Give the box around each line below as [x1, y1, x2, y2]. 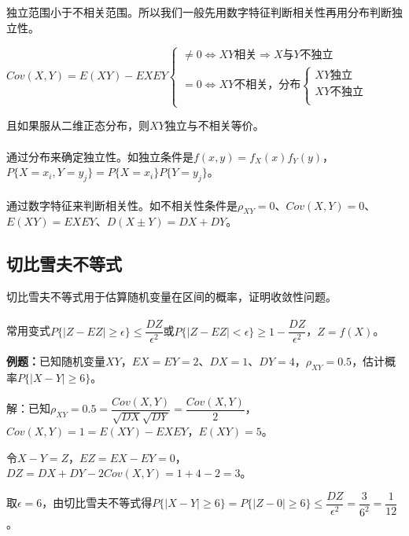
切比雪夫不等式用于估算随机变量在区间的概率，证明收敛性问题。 [6, 288, 337, 305]
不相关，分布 [234, 79, 301, 91]
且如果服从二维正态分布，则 [6, 117, 149, 134]
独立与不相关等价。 [164, 117, 264, 134]
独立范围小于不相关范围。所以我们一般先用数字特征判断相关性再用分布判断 [6, 4, 392, 20]
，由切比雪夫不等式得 [42, 494, 153, 511]
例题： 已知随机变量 [6, 353, 105, 369]
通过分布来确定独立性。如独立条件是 [6, 148, 193, 164]
